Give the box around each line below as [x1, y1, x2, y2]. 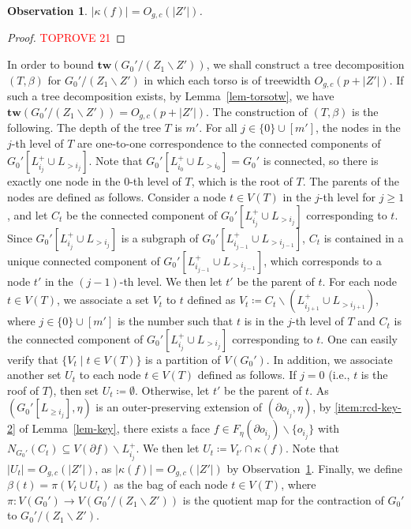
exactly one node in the [7, 173, 121, 189]
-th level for [319, 188, 376, 204]
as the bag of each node [114, 476, 228, 492]
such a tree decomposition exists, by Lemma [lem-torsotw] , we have [7, 88, 334, 104]
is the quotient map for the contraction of [182, 491, 384, 508]
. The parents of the [302, 173, 399, 189]
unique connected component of [7, 252, 160, 268]
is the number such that [117, 313, 234, 329]
